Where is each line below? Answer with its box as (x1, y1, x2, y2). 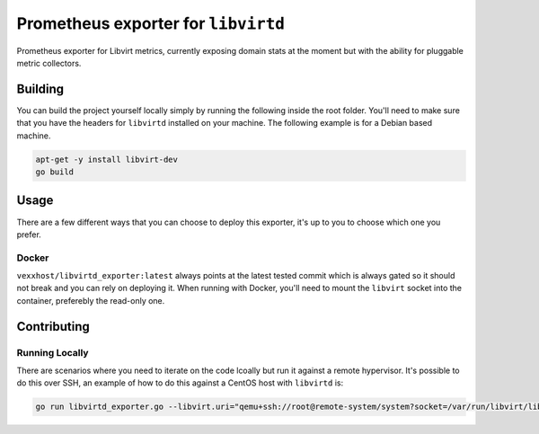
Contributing (16, 319, 90, 334)
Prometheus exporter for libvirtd (16, 13, 285, 33)
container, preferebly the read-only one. (16, 295, 165, 306)
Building (16, 81, 65, 96)
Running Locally (16, 346, 89, 359)
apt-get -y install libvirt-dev (35, 154, 179, 164)
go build (35, 167, 75, 177)
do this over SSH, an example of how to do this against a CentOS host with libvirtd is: (16, 377, 344, 388)
